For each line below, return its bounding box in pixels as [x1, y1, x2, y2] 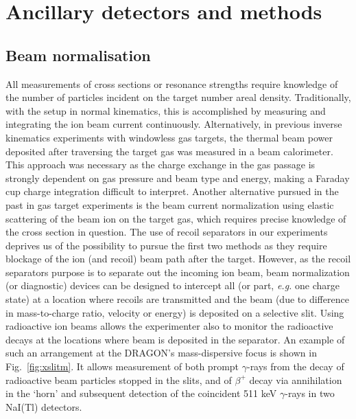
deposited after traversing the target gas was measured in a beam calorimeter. [5, 144, 333, 158]
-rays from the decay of [246, 359, 344, 374]
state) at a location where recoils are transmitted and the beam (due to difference [5, 292, 349, 306]
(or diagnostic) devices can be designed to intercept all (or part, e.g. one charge [5, 278, 340, 293]
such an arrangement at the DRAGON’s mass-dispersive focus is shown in [5, 346, 317, 360]
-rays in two [285, 386, 335, 400]
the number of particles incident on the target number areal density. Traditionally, [5, 90, 351, 104]
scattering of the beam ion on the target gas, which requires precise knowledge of [5, 211, 346, 225]
